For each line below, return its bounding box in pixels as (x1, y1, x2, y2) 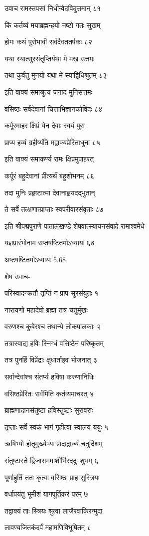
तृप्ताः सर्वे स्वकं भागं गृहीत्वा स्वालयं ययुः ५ (4, 421, 109, 432)
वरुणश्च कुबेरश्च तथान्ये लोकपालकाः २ (4, 321, 101, 332)
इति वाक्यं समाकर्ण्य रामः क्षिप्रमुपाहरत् (4, 154, 94, 164)
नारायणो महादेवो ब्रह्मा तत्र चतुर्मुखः (4, 304, 88, 315)
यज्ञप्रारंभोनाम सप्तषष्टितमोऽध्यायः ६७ (4, 237, 95, 248)
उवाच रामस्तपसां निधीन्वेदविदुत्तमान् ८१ (4, 3, 101, 13)
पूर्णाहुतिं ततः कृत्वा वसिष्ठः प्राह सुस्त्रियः (4, 472, 100, 482)
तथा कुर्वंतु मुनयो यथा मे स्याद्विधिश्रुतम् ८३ (4, 70, 107, 80)
